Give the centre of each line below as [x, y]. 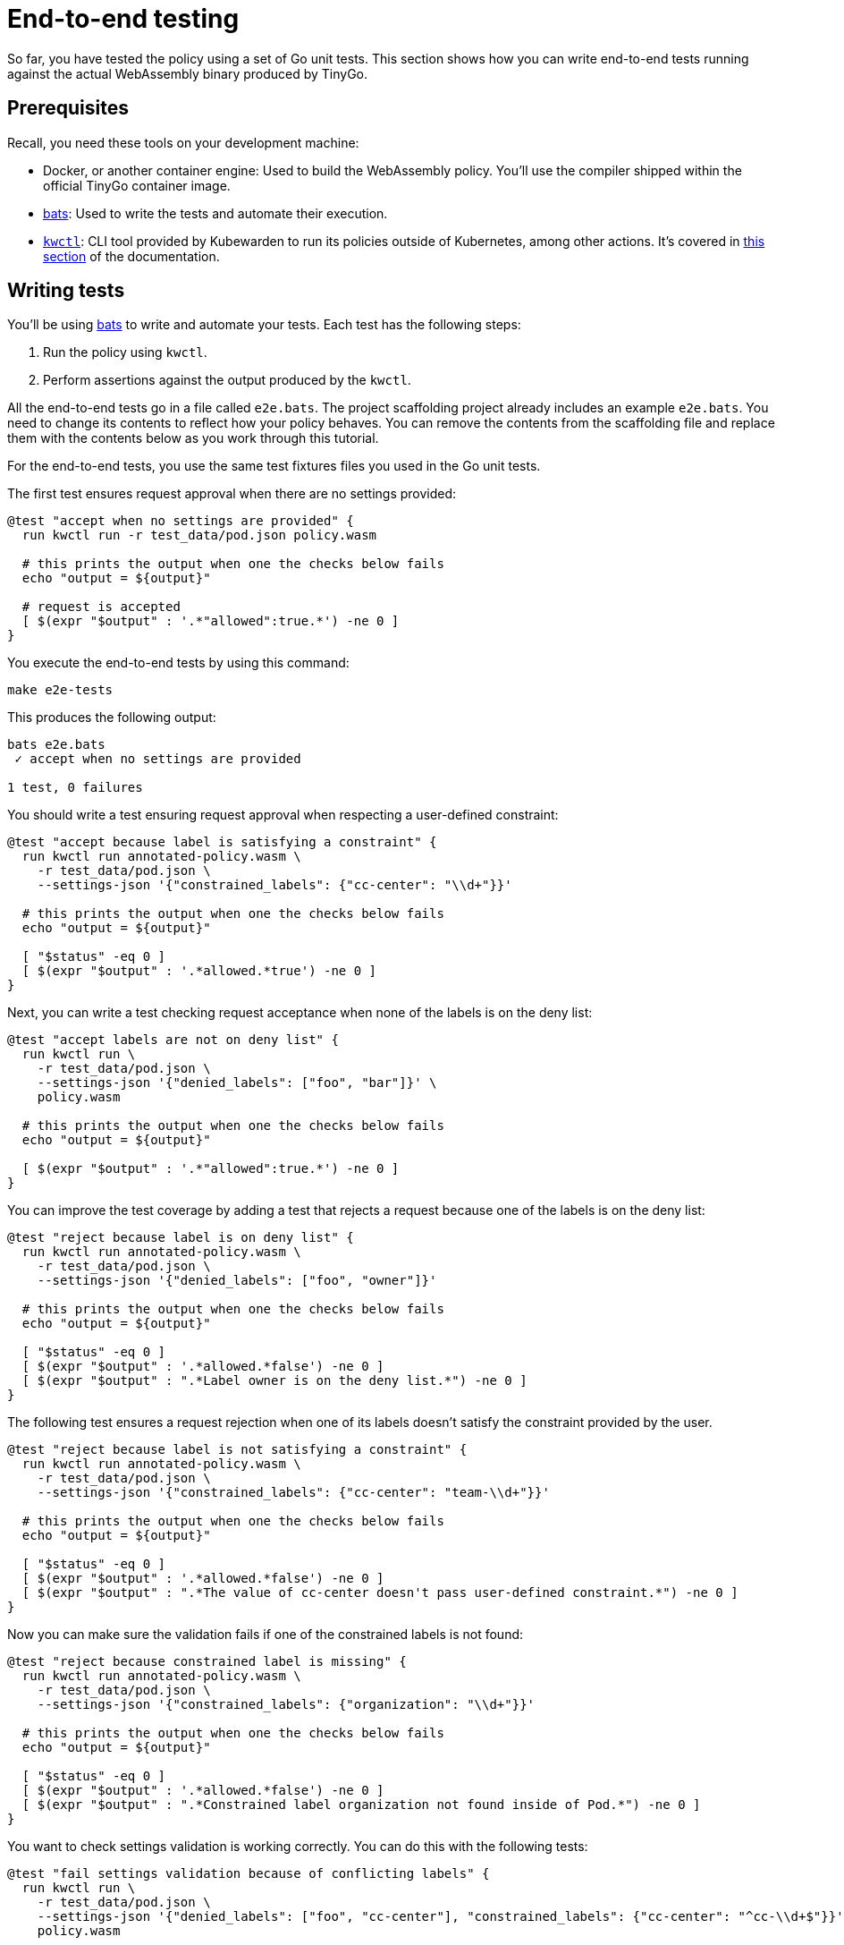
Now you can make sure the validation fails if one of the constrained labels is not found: [266, 1635]
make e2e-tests [60, 690]
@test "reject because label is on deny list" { [181, 1238]
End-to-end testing [123, 19]
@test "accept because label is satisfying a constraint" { [222, 842]
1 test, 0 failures [75, 788]
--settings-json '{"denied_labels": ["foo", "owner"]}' [237, 1281]
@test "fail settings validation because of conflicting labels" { [249, 1874]
